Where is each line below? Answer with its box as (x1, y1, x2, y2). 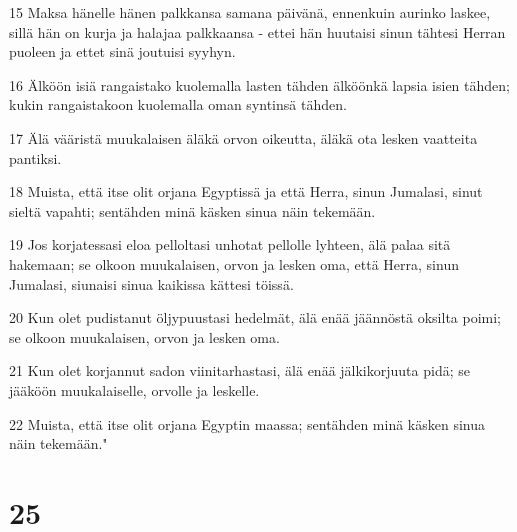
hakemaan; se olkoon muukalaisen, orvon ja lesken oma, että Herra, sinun (9, 253, 459, 274)
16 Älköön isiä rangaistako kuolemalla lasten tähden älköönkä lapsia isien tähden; (9, 74, 510, 95)
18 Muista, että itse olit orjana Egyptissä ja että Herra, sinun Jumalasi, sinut (9, 181, 483, 202)
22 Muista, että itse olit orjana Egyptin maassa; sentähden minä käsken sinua (9, 413, 485, 434)
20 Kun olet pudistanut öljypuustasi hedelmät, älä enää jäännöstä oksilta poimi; (9, 307, 501, 328)
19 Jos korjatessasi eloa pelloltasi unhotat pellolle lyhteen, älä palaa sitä (9, 234, 451, 255)
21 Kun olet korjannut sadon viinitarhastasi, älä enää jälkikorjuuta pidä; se (9, 360, 470, 381)
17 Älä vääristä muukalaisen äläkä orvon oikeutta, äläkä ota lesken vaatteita (9, 127, 478, 148)
